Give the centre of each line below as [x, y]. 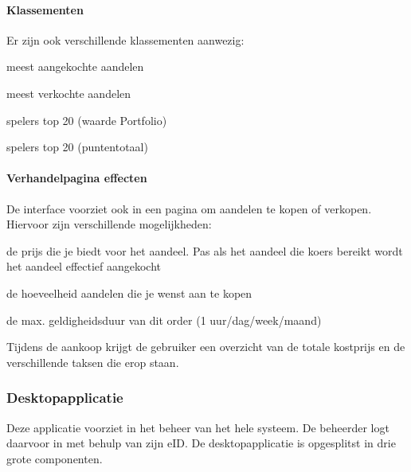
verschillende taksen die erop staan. [93, 362]
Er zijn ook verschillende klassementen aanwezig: [125, 39]
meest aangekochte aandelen [75, 66]
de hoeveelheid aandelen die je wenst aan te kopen [129, 293]
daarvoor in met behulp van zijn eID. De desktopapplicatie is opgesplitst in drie [201, 443]
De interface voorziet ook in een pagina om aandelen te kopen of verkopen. [189, 208]
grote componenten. [55, 458]
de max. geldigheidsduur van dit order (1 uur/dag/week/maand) [164, 320]
